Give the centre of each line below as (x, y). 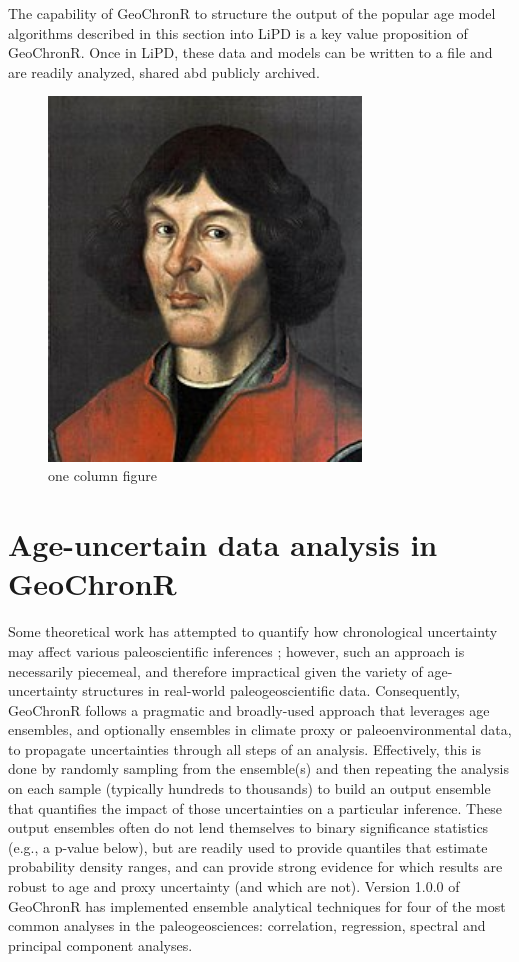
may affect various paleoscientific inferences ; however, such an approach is (236, 650)
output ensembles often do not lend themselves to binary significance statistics (248, 827)
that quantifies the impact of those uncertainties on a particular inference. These (255, 807)
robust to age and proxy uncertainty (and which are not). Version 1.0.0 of (234, 886)
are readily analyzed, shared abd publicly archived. (164, 71)
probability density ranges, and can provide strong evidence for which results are (255, 866)
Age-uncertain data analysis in (223, 544)
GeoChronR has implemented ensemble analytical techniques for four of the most (257, 905)
